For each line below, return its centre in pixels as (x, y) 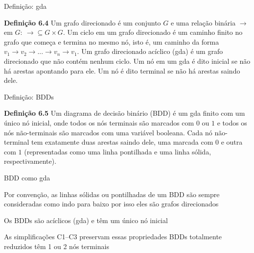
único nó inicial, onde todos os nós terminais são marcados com (99, 122)
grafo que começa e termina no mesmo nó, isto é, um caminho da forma (112, 41)
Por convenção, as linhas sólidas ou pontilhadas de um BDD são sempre (112, 194)
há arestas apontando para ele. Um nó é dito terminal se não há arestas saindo (122, 70)
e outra (232, 142)
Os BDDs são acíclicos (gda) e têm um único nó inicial (86, 220)
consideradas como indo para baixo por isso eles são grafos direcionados (111, 204)
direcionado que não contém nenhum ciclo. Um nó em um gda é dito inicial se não (127, 61)
